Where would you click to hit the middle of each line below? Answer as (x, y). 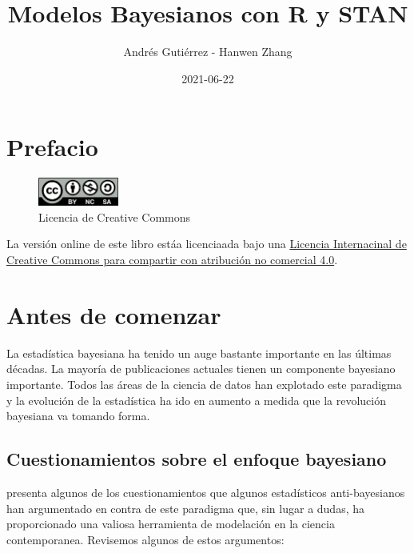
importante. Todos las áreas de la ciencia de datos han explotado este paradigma (204, 384)
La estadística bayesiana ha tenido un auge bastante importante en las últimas (199, 353)
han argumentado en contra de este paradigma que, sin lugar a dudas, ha (186, 508)
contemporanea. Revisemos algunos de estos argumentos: (145, 539)
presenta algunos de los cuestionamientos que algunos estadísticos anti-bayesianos (206, 492)
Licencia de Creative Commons (115, 216)
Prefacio (52, 147)
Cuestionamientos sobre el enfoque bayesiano (197, 459)
